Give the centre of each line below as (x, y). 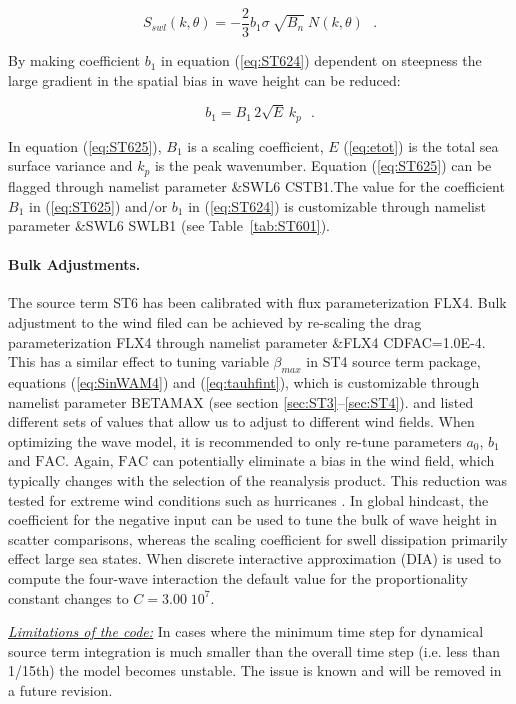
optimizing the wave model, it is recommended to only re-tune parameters (235, 440)
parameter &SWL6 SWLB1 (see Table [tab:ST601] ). (169, 225)
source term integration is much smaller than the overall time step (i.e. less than (254, 650)
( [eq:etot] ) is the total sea (421, 145)
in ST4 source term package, (393, 361)
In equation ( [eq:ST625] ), (85, 145)
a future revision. (60, 689)
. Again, (89, 460)
